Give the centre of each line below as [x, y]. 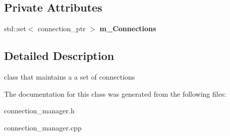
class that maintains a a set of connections [70, 77]
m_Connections [128, 28]
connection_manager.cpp [43, 127]
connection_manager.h [39, 111]
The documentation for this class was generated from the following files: [115, 93]
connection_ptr [62, 28]
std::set [15, 28]
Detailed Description [59, 56]
